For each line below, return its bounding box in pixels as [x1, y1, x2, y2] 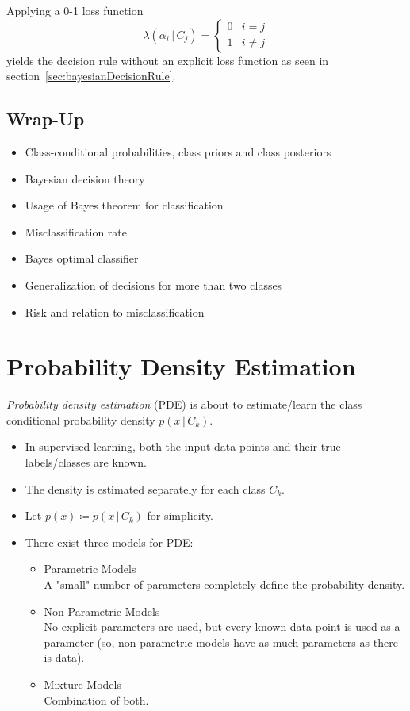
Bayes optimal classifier [25, 250, 139, 267]
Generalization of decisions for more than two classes [25, 276, 282, 293]
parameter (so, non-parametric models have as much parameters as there [44, 633, 398, 650]
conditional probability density [6, 411, 155, 428]
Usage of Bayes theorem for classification [25, 197, 224, 213]
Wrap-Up [6, 106, 85, 131]
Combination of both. [44, 691, 149, 708]
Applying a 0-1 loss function [6, 2, 144, 18]
